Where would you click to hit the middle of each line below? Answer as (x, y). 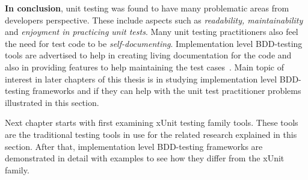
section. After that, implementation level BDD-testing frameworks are (134, 146)
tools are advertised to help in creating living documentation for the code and (148, 55)
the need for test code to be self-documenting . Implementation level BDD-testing (154, 43)
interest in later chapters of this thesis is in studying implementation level (141, 79)
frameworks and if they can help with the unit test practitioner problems (167, 91)
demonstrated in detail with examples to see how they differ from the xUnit (145, 158)
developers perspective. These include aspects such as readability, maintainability (154, 20)
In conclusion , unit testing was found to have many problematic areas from (147, 8)
